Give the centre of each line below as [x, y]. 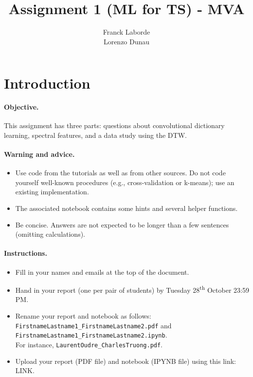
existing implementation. [52, 192]
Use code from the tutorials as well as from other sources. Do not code [120, 173]
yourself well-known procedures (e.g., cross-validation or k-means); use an [125, 182]
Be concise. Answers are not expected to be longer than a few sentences [122, 224]
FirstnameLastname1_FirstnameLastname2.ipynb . [91, 335]
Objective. [21, 107]
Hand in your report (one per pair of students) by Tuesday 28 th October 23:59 [132, 289]
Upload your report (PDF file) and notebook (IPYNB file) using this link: [126, 361]
